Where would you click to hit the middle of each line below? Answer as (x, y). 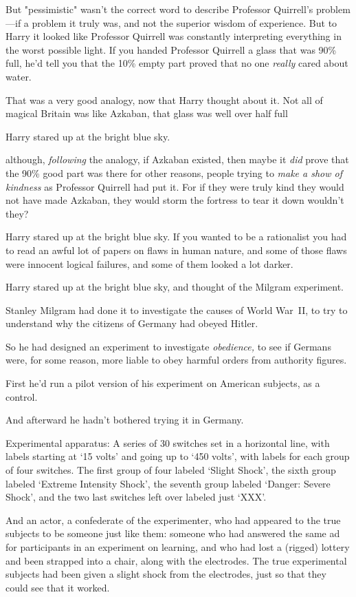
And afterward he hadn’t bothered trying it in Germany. (125, 420)
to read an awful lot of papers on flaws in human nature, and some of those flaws (176, 250)
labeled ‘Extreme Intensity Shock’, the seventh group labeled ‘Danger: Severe (168, 483)
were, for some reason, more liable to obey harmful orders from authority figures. (176, 360)
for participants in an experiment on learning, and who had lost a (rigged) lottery (178, 547)
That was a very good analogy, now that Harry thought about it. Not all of (164, 99)
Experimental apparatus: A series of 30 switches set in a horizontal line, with (168, 442)
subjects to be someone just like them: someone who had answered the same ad (173, 533)
